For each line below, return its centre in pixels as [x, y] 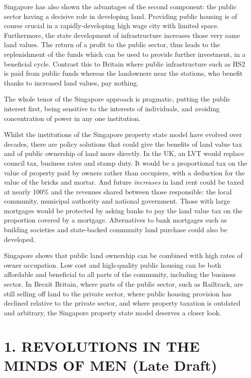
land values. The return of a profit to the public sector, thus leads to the [112, 44]
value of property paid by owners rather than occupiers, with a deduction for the [125, 172]
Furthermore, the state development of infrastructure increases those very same [122, 35]
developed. [20, 239]
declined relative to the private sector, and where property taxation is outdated [122, 303]
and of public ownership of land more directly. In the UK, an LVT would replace [124, 153]
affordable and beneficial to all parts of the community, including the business [120, 274]
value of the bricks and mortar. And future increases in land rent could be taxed [124, 182]
